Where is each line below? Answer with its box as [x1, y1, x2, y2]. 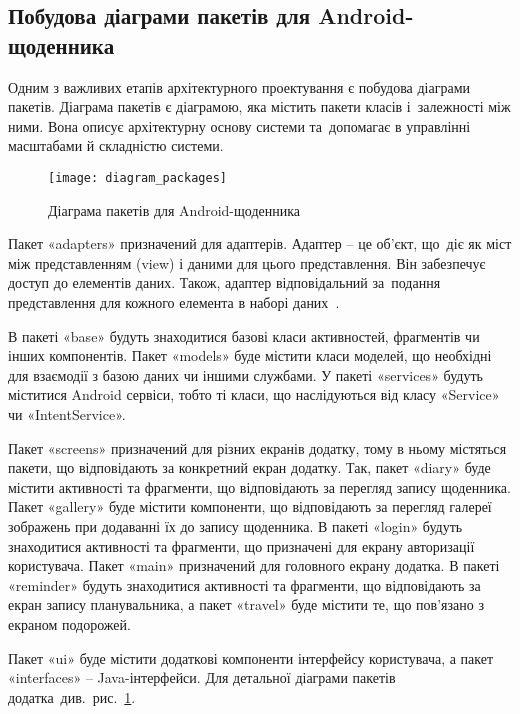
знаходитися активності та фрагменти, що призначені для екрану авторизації [8, 535, 475, 556]
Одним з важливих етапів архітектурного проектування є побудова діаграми [8, 76, 471, 97]
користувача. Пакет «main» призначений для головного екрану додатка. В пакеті [8, 555, 500, 576]
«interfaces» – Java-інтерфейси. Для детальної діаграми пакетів [8, 667, 396, 688]
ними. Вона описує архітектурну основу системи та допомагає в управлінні [8, 115, 471, 136]
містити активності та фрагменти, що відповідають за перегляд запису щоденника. [8, 476, 511, 497]
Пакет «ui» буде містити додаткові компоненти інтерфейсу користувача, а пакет [8, 647, 494, 668]
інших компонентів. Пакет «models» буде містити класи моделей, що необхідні [8, 345, 492, 366]
